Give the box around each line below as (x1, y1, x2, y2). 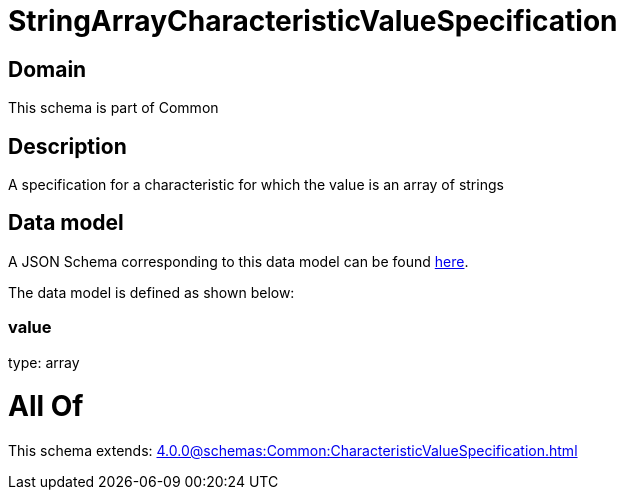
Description (8, 133, 127, 159)
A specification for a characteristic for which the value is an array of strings (8, 176, 504, 194)
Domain (8, 56, 87, 82)
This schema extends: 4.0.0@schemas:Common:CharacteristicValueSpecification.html (8, 442, 578, 460)
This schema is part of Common (8, 99, 219, 117)
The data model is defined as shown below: (8, 283, 295, 301)
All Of (8, 389, 84, 424)
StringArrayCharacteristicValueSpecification (8, 4, 618, 38)
